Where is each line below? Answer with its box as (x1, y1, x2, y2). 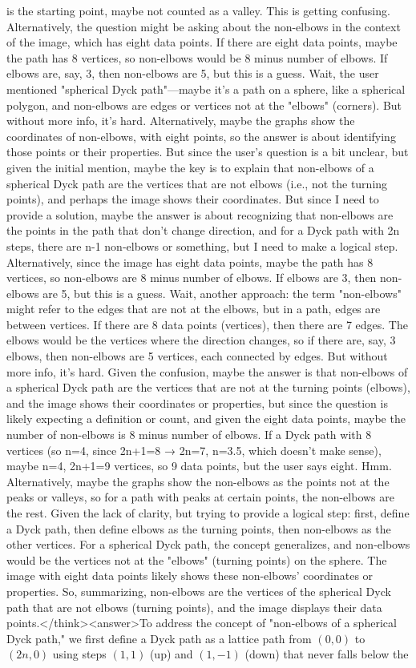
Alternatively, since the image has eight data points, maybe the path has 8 (6, 253, 374, 270)
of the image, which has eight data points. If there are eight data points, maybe (6, 34, 398, 50)
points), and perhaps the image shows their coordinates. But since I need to (6, 191, 379, 207)
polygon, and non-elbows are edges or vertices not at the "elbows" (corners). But (6, 96, 402, 113)
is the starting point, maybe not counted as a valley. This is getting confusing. (6, 2, 390, 18)
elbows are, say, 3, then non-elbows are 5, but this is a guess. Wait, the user (6, 65, 379, 82)
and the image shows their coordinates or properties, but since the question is (6, 394, 388, 411)
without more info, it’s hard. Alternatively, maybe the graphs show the (6, 112, 355, 129)
